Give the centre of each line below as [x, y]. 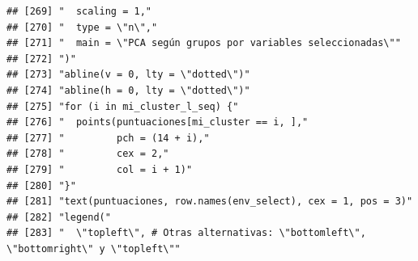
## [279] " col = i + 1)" [100, 169]
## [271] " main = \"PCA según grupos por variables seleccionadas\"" [204, 43]
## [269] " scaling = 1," [79, 11]
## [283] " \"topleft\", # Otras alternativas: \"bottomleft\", [186, 233]
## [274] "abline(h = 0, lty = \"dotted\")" [128, 90]
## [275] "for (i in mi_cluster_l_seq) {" [123, 106]
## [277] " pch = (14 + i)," [108, 138]
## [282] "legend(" [59, 217]
